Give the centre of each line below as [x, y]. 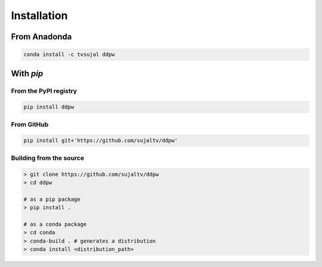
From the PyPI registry [44, 91]
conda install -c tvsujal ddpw [69, 55]
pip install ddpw [49, 107]
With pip [27, 74]
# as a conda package [55, 224]
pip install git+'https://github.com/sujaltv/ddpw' [101, 141]
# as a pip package [52, 199]
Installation [39, 15]
